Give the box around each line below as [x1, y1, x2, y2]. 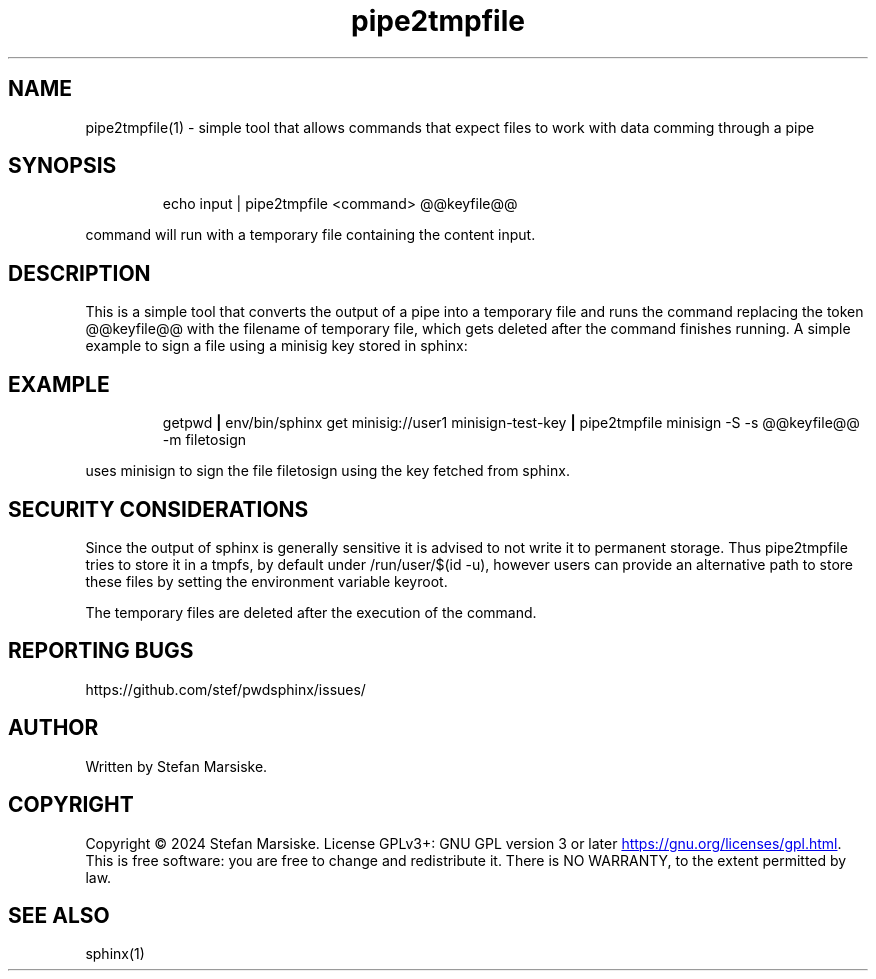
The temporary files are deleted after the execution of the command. [85, 603, 537, 621]
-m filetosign [162, 431, 247, 449]
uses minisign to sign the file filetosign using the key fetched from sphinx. [85, 462, 570, 480]
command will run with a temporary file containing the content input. [85, 226, 536, 244]
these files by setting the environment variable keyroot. [85, 572, 448, 590]
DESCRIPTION [8, 260, 151, 286]
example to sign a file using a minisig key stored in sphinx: [85, 337, 468, 355]
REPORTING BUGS [8, 638, 194, 664]
